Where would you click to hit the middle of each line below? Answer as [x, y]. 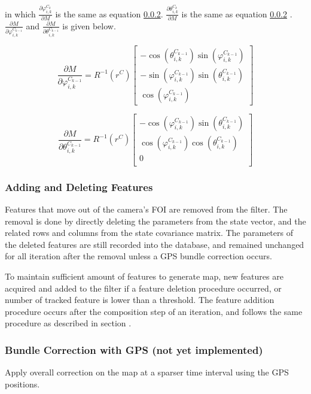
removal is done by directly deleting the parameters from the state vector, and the [155, 221]
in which [20, 13]
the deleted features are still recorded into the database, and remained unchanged [155, 244]
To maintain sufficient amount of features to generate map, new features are [144, 276]
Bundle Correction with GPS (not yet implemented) [134, 349]
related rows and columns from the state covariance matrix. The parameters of [149, 233]
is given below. [89, 25]
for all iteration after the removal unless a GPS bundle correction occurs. [138, 256]
